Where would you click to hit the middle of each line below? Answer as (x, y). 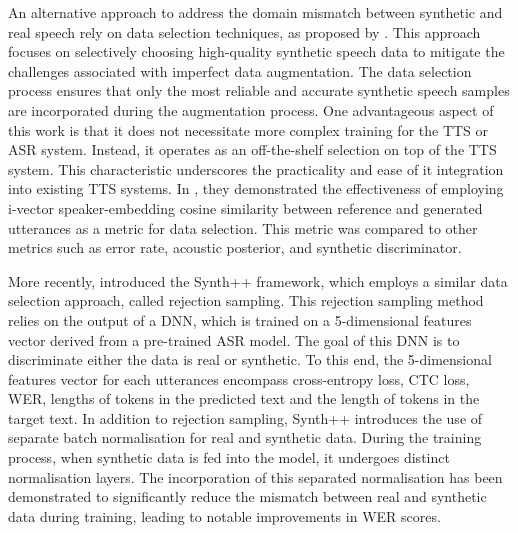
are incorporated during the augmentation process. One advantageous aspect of (251, 109)
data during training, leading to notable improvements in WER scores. (224, 515)
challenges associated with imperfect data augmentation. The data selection (240, 70)
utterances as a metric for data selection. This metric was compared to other (243, 227)
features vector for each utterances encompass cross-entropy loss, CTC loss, (239, 378)
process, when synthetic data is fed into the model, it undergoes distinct (229, 457)
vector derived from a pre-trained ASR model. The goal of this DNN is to (234, 339)
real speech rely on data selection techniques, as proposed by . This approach (244, 31)
